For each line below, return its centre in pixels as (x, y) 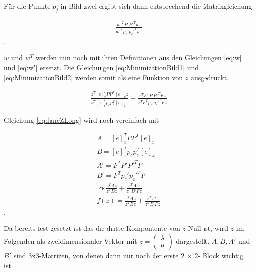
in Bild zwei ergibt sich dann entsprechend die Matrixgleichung (156, 6)
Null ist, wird (208, 228)
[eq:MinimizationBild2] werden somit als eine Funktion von (94, 77)
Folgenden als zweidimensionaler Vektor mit (71, 241)
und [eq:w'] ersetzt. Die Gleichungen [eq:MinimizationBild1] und (102, 67)
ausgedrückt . (210, 77)
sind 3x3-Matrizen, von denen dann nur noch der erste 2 (99, 255)
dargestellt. (193, 241)
